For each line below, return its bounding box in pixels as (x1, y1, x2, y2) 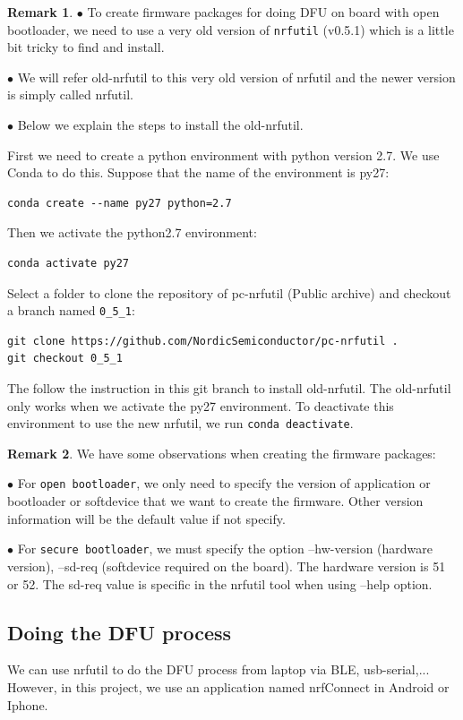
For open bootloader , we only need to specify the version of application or (17, 474, 431, 493)
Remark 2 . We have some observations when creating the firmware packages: (7, 443, 436, 462)
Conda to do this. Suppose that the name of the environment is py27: (7, 163, 390, 182)
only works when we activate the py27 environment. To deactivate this (7, 396, 394, 415)
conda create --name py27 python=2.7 (7, 196, 232, 210)
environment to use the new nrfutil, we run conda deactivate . (7, 414, 354, 433)
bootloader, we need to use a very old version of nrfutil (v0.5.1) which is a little (7, 20, 454, 39)
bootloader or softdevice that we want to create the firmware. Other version (7, 492, 424, 510)
